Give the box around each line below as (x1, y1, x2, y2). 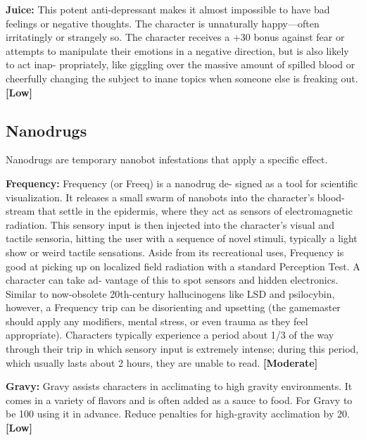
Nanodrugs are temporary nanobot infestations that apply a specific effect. (6, 152, 328, 167)
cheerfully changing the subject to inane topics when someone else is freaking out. (6, 70, 358, 85)
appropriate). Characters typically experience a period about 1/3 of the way (6, 327, 334, 342)
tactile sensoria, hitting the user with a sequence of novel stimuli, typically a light (6, 231, 358, 246)
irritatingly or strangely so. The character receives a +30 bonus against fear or (6, 30, 345, 44)
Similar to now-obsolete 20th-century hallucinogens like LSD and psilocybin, (6, 286, 335, 301)
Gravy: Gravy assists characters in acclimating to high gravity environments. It (6, 379, 353, 394)
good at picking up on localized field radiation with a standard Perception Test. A (6, 258, 360, 273)
